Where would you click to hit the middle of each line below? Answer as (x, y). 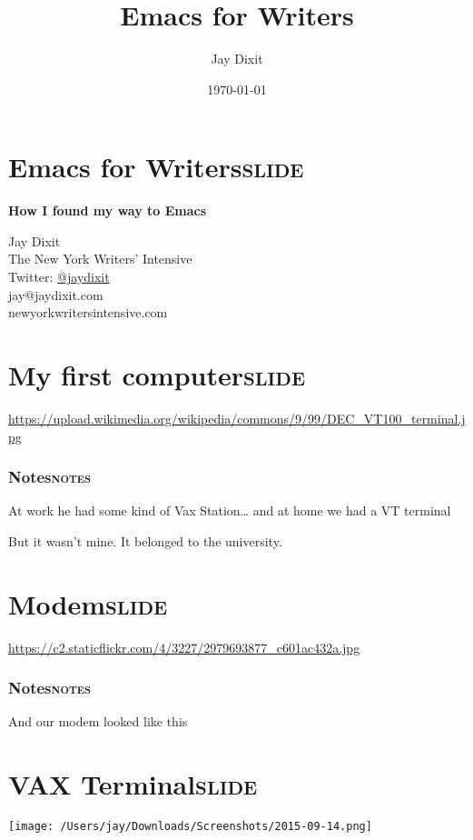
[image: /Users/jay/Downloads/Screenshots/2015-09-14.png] (190, 827)
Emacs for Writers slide (156, 167)
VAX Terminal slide (133, 784)
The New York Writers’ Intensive (100, 259)
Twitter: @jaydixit (59, 277)
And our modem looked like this (98, 721)
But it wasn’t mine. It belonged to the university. (145, 540)
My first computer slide (157, 375)
